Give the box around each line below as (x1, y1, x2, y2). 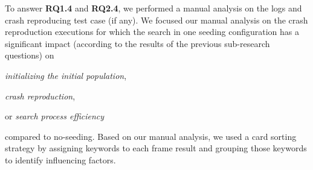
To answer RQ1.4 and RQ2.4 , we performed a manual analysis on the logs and (5, 2, 302, 14)
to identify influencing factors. (5, 153, 116, 166)
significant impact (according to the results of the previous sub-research (5, 37, 270, 49)
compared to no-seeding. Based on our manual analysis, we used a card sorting (5, 130, 297, 142)
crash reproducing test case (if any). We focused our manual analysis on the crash (5, 13, 308, 26)
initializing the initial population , (5, 69, 127, 81)
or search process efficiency (5, 110, 105, 122)
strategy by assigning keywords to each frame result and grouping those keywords (5, 142, 307, 154)
